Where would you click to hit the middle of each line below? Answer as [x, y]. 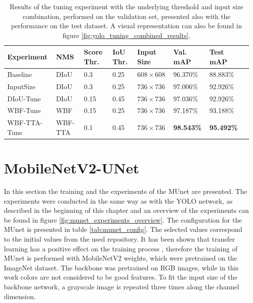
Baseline [20, 74]
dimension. [20, 296]
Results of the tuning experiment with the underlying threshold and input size [126, 6]
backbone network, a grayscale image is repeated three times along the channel [122, 286]
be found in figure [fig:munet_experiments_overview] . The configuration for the [123, 219]
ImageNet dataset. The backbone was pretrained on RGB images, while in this [121, 267]
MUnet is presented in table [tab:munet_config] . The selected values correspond [123, 229]
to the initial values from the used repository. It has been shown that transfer [119, 238]
